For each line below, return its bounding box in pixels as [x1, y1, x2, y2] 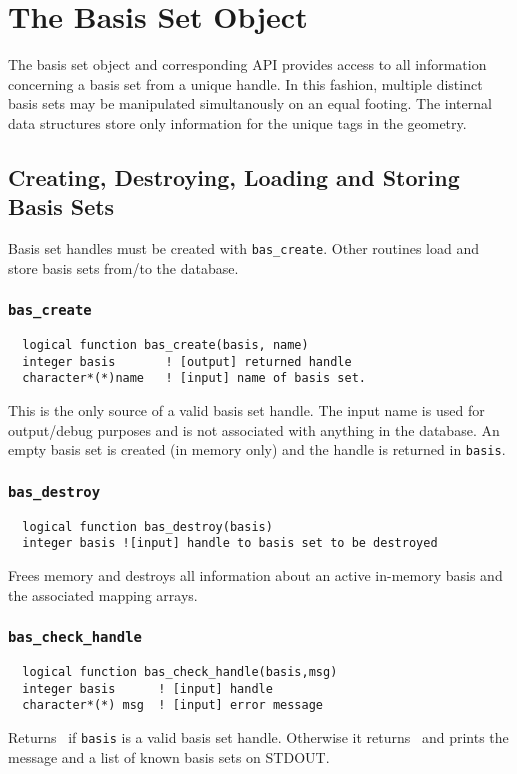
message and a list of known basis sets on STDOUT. [8, 746, 330, 767]
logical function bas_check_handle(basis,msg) [22, 665, 338, 679]
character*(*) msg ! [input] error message [22, 698, 323, 713]
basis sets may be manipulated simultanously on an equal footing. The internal [8, 93, 492, 114]
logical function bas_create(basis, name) [22, 338, 309, 353]
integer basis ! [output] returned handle [22, 354, 352, 369]
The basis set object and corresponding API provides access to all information [8, 54, 487, 75]
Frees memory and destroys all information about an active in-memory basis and [8, 565, 503, 586]
